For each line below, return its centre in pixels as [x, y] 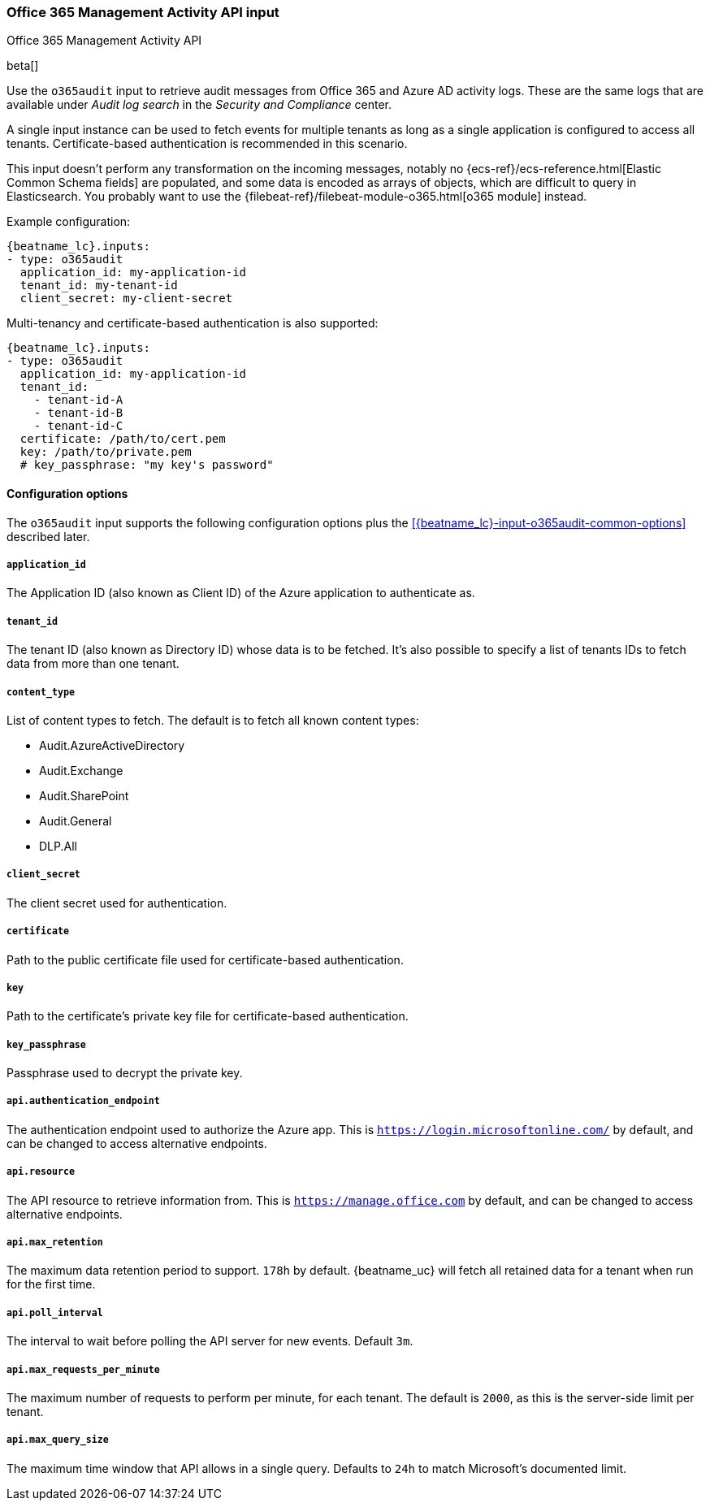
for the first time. [51, 1284]
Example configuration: [69, 222]
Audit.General [76, 821]
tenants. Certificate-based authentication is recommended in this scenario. [207, 144]
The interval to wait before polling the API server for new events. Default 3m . [210, 1341]
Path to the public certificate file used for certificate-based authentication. [205, 959]
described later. [48, 536]
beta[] [23, 66]
